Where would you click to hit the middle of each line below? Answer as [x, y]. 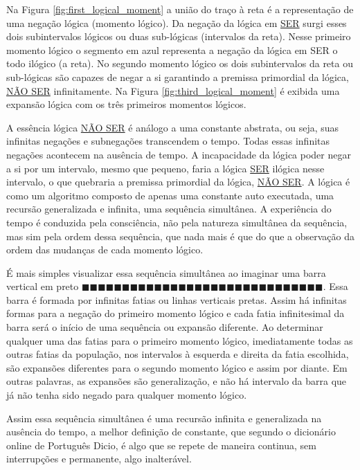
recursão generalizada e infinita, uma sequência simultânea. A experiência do [169, 209]
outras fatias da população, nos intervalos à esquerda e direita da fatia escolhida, [178, 354]
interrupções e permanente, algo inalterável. [99, 459]
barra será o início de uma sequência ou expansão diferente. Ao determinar [165, 327]
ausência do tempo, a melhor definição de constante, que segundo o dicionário [171, 432]
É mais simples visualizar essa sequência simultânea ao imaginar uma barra [166, 272]
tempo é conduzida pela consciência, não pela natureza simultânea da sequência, [177, 222]
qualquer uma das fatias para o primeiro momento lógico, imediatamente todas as [180, 340]
